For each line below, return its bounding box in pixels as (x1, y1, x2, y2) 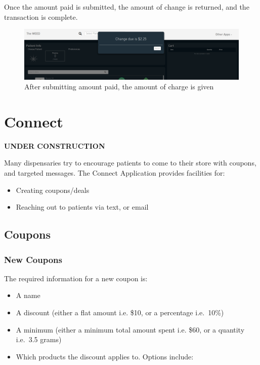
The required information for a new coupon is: (4, 273, 148, 283)
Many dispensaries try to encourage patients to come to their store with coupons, (4, 157, 256, 168)
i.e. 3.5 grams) (16, 334, 62, 345)
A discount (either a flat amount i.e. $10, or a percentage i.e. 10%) (16, 307, 224, 318)
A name (16, 290, 40, 301)
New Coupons (4, 253, 62, 266)
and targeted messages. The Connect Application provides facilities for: (4, 168, 225, 178)
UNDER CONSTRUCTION (4, 140, 105, 151)
